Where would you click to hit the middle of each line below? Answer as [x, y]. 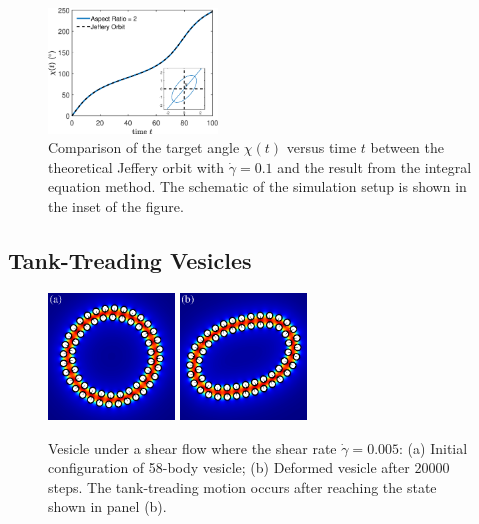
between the [407, 147]
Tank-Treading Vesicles [130, 260]
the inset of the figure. [116, 206]
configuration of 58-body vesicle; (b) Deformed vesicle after [229, 467]
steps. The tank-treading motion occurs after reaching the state [242, 486]
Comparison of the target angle [144, 147]
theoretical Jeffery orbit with [136, 166]
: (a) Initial [433, 447]
